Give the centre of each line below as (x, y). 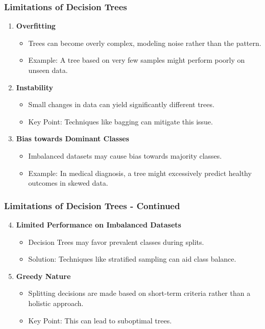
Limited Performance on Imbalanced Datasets (99, 224)
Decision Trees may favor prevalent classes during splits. (116, 242)
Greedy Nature (43, 276)
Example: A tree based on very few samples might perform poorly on (137, 60)
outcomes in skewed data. (68, 183)
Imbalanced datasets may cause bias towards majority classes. (125, 155)
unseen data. (48, 70)
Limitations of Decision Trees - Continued (92, 205)
